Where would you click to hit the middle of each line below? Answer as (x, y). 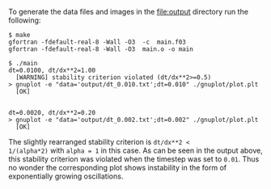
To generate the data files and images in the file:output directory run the (129, 12)
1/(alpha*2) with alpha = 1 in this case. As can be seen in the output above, (135, 150)
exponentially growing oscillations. (66, 176)
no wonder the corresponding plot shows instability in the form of (118, 168)
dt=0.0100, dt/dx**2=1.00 (52, 70)
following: (25, 20)
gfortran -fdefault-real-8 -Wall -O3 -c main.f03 (97, 42)
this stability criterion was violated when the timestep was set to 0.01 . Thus (134, 159)
